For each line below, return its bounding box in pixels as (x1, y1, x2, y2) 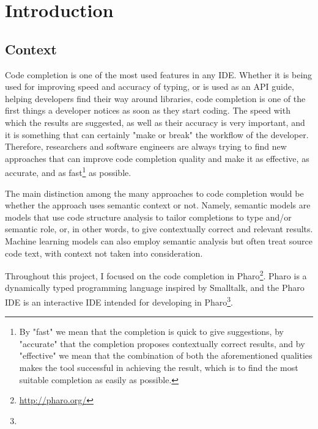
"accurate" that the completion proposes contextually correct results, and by (19, 337, 305, 350)
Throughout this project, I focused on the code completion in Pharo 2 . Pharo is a (5, 268, 307, 282)
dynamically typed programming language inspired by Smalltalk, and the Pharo (5, 281, 305, 294)
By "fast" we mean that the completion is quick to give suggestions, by (19, 325, 284, 338)
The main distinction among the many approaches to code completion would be (5, 186, 304, 199)
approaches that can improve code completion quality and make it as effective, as (5, 152, 309, 164)
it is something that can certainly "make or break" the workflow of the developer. (5, 128, 309, 141)
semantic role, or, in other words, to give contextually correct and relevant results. (5, 222, 313, 235)
